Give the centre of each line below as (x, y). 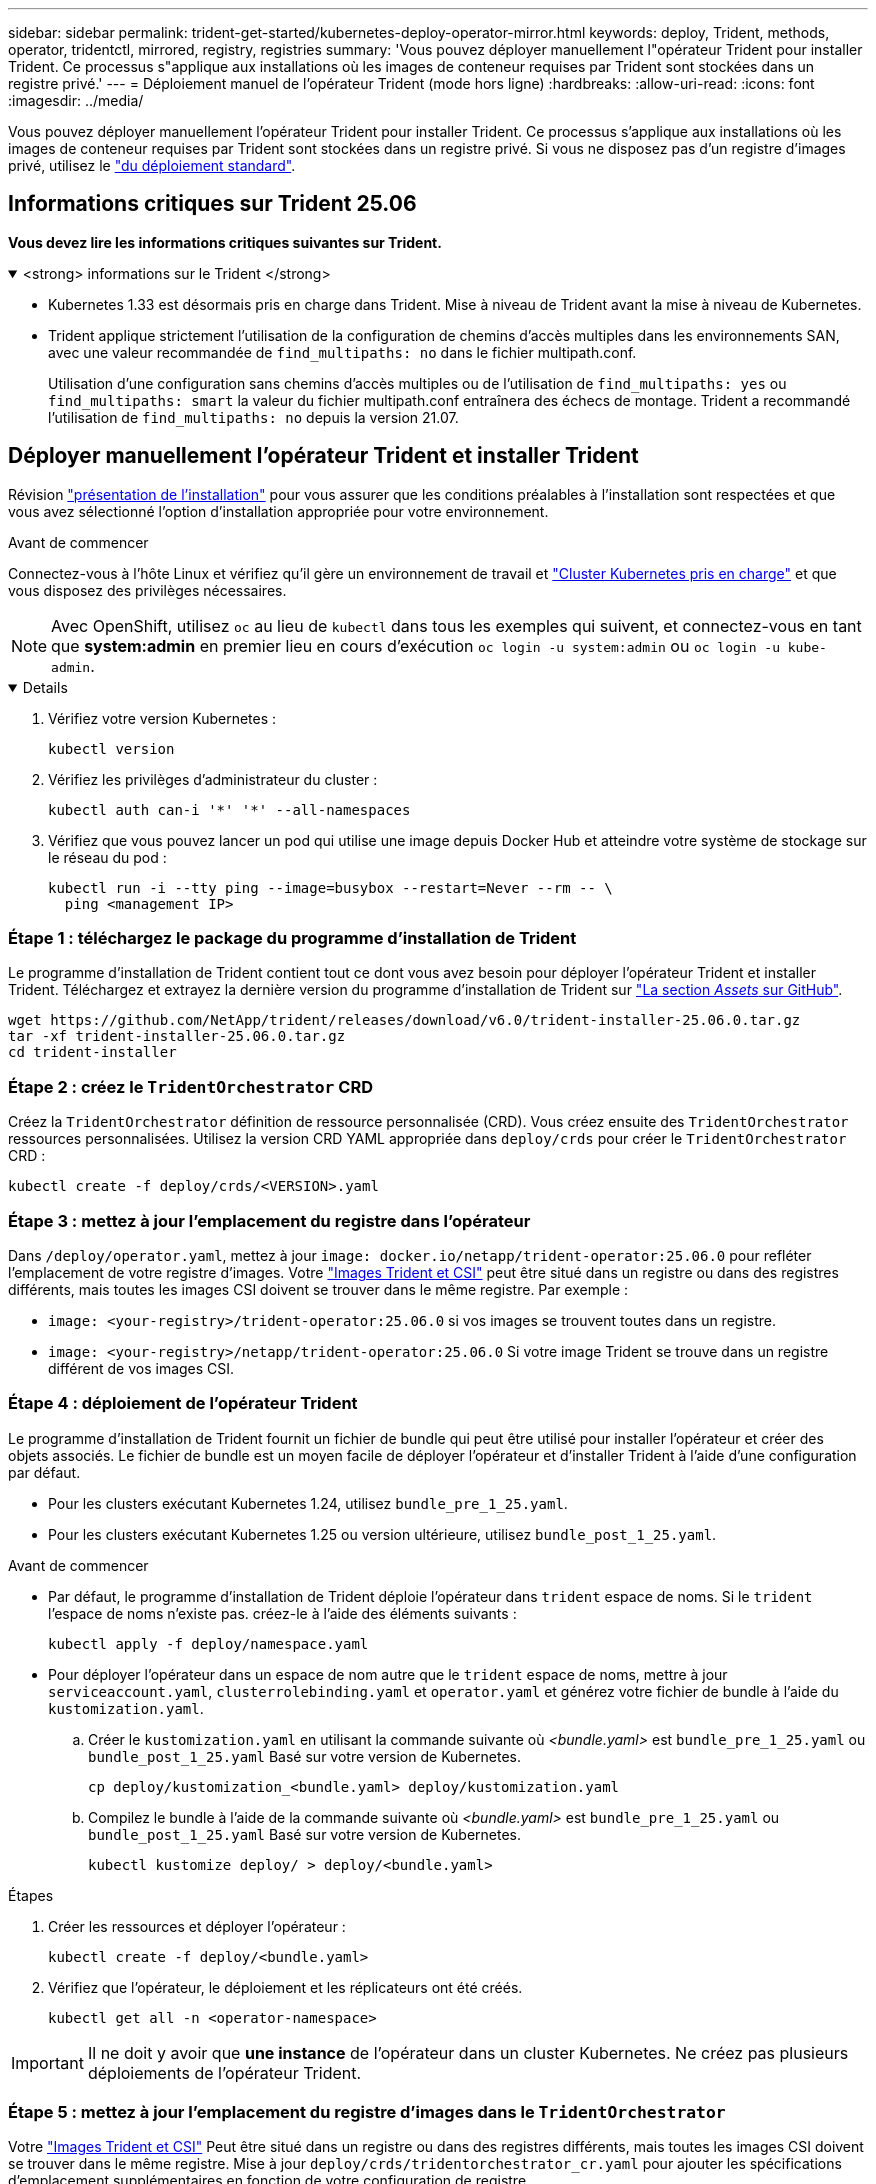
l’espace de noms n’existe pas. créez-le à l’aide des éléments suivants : (282, 1613)
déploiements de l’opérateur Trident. (224, 2072)
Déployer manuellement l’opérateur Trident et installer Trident (323, 456)
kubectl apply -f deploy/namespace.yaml (208, 1643)
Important (47, 2062)
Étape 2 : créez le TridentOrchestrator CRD (190, 1086)
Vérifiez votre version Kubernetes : (162, 718)
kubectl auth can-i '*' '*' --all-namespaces (229, 809)
